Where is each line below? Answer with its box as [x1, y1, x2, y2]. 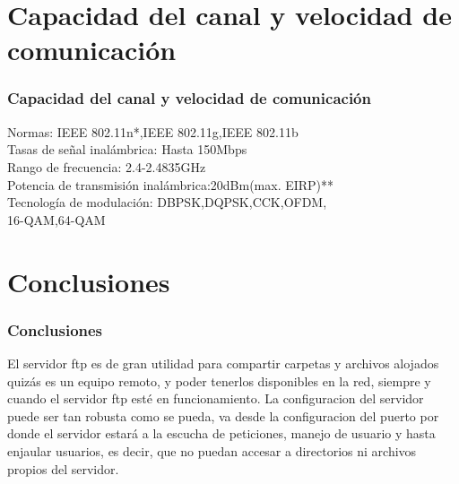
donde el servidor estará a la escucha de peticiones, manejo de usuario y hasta [7, 424, 436, 443]
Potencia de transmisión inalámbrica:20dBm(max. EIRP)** [7, 175, 334, 194]
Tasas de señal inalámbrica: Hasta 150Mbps [7, 140, 247, 159]
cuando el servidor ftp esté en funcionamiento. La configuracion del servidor [7, 389, 424, 408]
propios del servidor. [7, 459, 119, 478]
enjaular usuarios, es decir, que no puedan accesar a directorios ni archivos [7, 441, 417, 460]
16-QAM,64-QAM [7, 210, 106, 229]
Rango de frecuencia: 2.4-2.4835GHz [7, 157, 206, 176]
